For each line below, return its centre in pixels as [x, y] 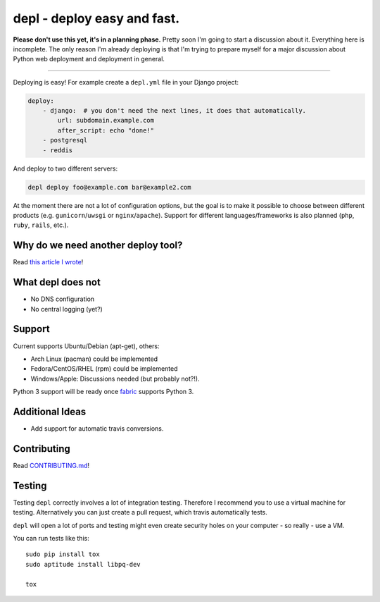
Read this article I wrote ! [48, 262]
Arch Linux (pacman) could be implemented [94, 359]
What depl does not [57, 282]
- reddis [58, 150]
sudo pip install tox [63, 554]
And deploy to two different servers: [65, 168]
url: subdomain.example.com [106, 121]
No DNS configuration [63, 299]
